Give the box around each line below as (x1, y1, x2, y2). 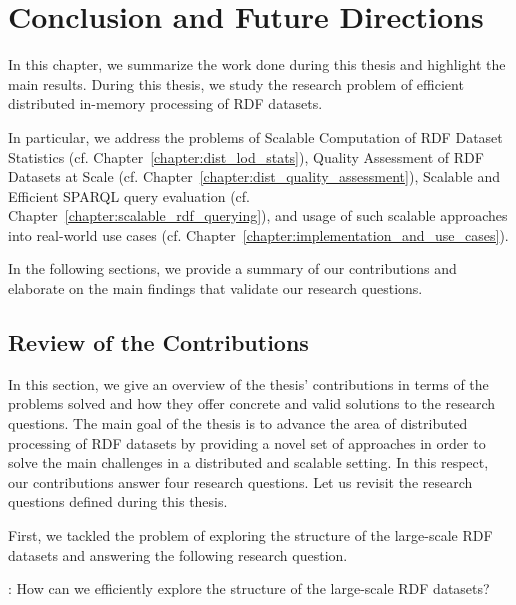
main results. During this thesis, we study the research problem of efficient (8, 73, 464, 94)
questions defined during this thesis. (8, 491, 228, 512)
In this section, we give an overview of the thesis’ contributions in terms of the (8, 373, 489, 394)
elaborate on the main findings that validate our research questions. (8, 278, 423, 299)
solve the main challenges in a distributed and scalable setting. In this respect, (8, 452, 489, 473)
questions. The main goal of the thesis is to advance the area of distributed (8, 413, 468, 434)
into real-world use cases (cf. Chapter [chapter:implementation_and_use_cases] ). (8, 224, 509, 245)
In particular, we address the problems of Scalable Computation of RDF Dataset (8, 126, 503, 147)
